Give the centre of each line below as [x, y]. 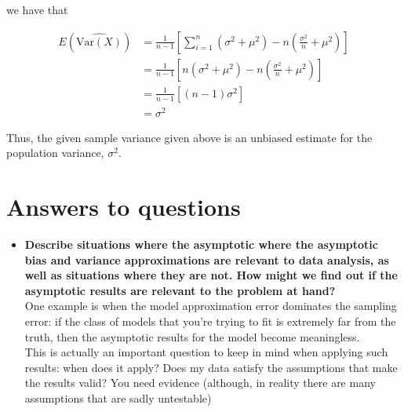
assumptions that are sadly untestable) [118, 398]
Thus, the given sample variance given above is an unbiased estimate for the [189, 137]
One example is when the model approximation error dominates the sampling [211, 306]
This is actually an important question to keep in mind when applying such [206, 352]
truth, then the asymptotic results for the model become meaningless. [192, 336]
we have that [37, 9]
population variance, [55, 153]
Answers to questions [124, 207]
